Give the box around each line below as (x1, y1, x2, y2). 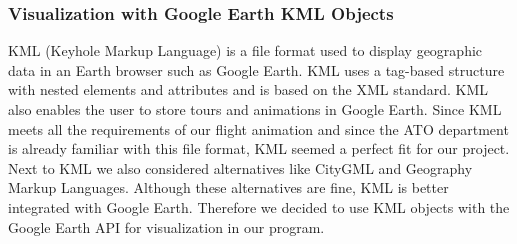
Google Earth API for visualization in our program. (8, 216, 325, 237)
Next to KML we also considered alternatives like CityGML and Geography (8, 157, 473, 178)
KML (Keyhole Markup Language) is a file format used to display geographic (8, 40, 483, 61)
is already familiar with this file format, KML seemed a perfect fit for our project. (8, 138, 510, 159)
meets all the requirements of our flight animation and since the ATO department (8, 118, 509, 139)
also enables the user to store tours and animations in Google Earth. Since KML (8, 99, 502, 119)
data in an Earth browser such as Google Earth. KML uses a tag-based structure (8, 59, 505, 80)
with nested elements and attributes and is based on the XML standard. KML (8, 79, 489, 100)
